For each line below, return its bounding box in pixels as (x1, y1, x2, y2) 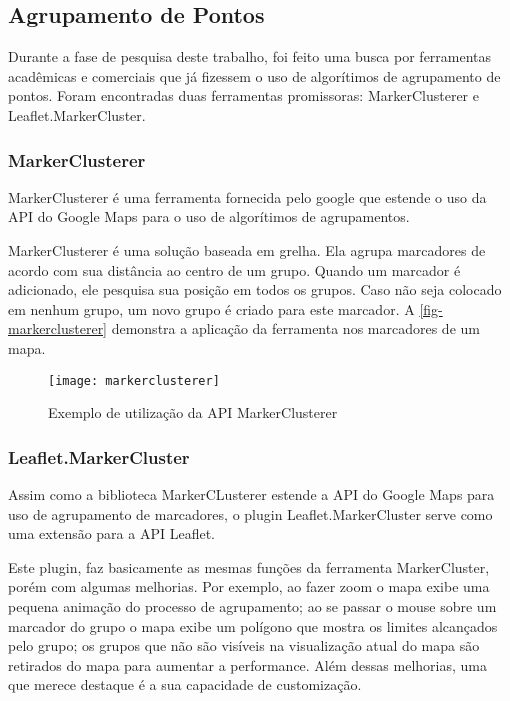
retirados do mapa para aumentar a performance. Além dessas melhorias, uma (8, 654, 487, 675)
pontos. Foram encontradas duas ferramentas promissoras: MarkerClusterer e (8, 85, 479, 106)
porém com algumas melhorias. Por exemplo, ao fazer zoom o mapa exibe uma (8, 576, 490, 597)
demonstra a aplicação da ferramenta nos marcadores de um (111, 318, 480, 339)
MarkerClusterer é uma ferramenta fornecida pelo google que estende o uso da (8, 186, 487, 207)
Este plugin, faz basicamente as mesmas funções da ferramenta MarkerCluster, (8, 556, 490, 577)
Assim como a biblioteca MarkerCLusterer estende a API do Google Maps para (8, 484, 495, 505)
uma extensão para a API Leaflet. (8, 523, 215, 544)
